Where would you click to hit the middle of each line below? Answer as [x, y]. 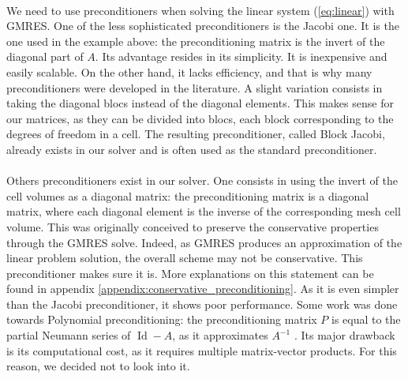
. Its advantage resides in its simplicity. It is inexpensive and [241, 56]
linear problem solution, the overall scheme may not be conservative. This [185, 258]
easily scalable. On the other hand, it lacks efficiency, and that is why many [189, 71]
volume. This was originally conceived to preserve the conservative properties [193, 226]
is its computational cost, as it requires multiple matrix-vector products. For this [202, 350]
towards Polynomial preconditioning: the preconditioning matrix [162, 319]
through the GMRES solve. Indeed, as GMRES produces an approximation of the [204, 242]
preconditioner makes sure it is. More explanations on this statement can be [190, 273]
